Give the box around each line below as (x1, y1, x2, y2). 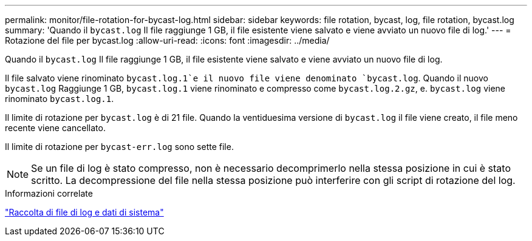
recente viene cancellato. (5, 123, 106, 133)
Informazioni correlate (5, 188, 93, 199)
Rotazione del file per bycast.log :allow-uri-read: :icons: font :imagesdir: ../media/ (5, 35, 330, 46)
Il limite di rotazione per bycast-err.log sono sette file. (5, 141, 234, 152)
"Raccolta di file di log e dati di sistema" (5, 207, 164, 217)
